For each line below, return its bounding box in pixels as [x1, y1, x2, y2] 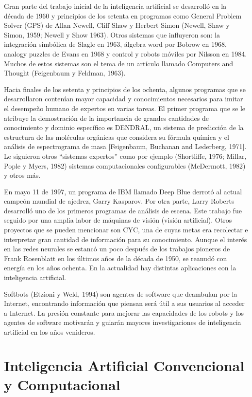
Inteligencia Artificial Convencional [4, 355, 245, 375]
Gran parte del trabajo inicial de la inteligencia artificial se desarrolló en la [4, 1, 227, 11]
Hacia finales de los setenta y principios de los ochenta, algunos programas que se [4, 84, 246, 94]
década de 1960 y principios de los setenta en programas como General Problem [4, 10, 242, 20]
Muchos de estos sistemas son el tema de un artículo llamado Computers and [4, 58, 233, 68]
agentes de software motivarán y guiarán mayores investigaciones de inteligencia [4, 317, 241, 327]
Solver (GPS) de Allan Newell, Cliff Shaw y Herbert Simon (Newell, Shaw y [4, 20, 230, 30]
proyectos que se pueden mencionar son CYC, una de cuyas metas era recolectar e [4, 225, 248, 235]
